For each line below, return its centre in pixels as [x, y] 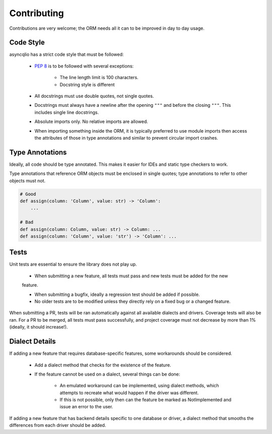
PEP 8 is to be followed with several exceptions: [84, 66]
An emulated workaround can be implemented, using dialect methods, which [139, 386]
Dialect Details [33, 342]
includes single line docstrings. [67, 112]
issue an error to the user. [86, 407]
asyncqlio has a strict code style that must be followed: [66, 54]
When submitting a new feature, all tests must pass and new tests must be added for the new [131, 276]
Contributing [37, 13]
